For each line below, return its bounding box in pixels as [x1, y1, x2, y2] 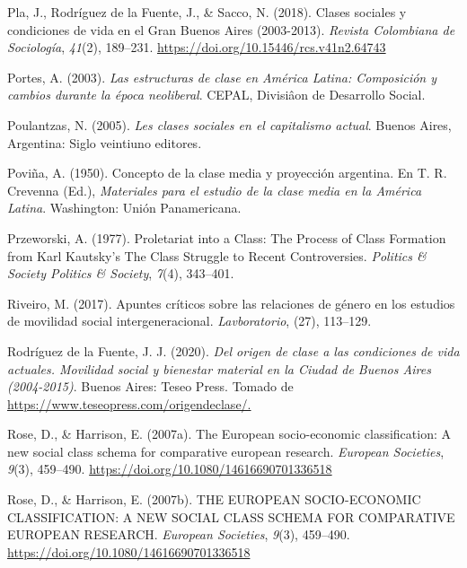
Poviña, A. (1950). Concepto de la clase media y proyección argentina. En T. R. [7, 163, 447, 182]
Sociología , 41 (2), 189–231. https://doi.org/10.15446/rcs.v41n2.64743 [7, 38, 386, 57]
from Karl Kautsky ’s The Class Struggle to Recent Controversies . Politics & [7, 246, 427, 265]
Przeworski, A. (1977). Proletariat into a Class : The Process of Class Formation [7, 228, 446, 247]
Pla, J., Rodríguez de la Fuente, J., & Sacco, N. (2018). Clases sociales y [7, 3, 407, 21]
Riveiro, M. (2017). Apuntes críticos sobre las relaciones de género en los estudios [7, 293, 455, 312]
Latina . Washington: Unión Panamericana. [7, 198, 242, 217]
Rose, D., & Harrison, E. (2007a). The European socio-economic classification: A [7, 424, 451, 443]
